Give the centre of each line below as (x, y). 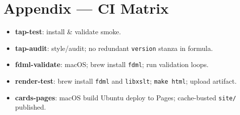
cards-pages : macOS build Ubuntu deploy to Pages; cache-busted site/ (126, 97)
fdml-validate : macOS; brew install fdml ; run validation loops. (112, 64)
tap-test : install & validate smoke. (68, 32)
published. (31, 107)
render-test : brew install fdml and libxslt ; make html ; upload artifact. (126, 81)
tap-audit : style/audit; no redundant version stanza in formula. (114, 48)
